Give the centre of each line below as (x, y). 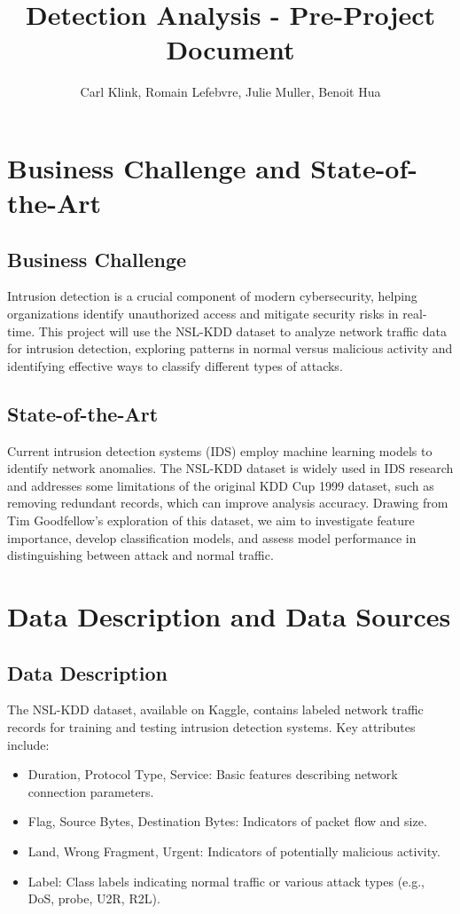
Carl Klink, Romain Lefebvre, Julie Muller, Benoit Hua (230, 92)
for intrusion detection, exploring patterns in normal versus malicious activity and (230, 348)
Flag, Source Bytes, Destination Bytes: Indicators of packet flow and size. (227, 821)
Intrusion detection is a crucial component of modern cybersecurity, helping (212, 296)
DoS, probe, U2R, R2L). (94, 898)
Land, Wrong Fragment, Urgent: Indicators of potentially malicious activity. (234, 851)
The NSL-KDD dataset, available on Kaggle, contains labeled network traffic (215, 709)
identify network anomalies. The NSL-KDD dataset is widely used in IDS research (230, 468)
